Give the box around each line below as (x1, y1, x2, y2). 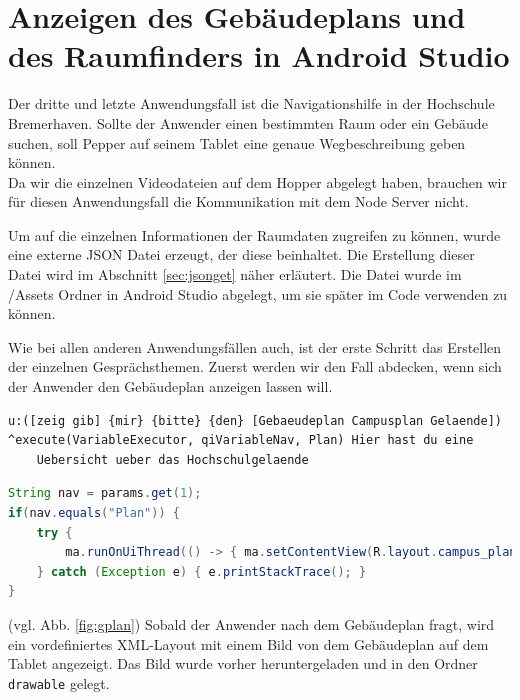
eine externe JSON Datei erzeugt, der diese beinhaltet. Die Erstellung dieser (8, 244, 475, 265)
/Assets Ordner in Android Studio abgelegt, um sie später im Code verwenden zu (8, 283, 508, 304)
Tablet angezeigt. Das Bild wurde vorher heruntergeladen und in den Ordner (8, 653, 478, 674)
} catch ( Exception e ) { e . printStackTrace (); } (36, 564, 367, 579)
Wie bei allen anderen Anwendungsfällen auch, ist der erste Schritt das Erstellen (8, 336, 502, 357)
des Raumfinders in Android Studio (8, 35, 510, 76)
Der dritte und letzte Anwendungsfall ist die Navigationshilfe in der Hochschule (8, 93, 495, 114)
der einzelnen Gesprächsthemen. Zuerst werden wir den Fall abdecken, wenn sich (8, 356, 502, 377)
